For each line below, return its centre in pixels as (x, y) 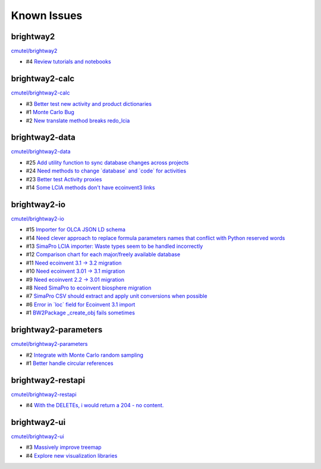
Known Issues (47, 15)
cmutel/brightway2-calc (40, 93)
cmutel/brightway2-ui (38, 436)
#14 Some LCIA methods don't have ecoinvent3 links (90, 188)
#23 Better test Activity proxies (64, 179)
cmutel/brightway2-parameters (49, 344)
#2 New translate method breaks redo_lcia (78, 120)
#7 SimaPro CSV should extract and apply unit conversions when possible (117, 296)
